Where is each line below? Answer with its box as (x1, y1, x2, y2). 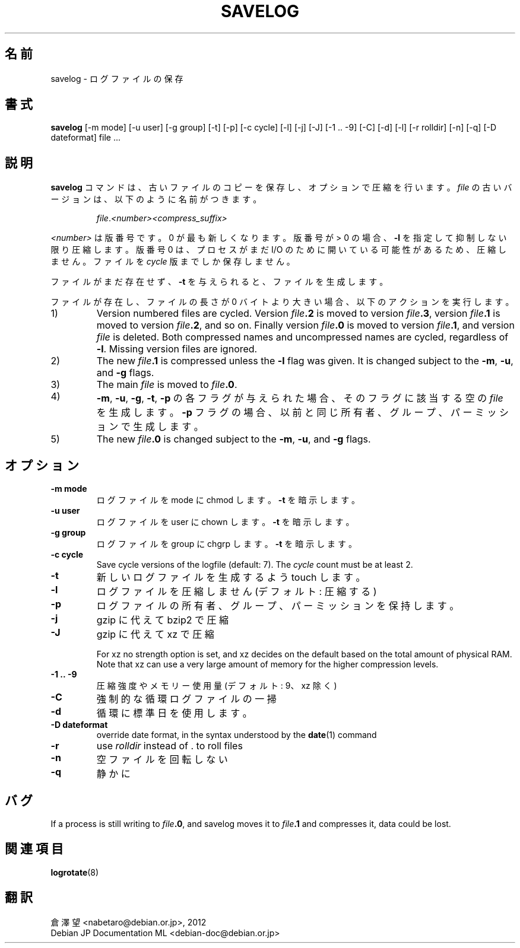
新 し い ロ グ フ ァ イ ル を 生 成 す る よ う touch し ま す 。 (96, 571, 366, 584)
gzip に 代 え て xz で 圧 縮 (96, 628, 214, 641)
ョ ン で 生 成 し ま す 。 (96, 421, 204, 433)
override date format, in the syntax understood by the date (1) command (96, 730, 377, 740)
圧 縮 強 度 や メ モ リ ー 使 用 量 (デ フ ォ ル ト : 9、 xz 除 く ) (96, 680, 337, 691)
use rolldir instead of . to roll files (96, 740, 243, 752)
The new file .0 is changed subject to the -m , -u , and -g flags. (96, 433, 371, 446)
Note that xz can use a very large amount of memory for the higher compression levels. (96, 659, 439, 670)
